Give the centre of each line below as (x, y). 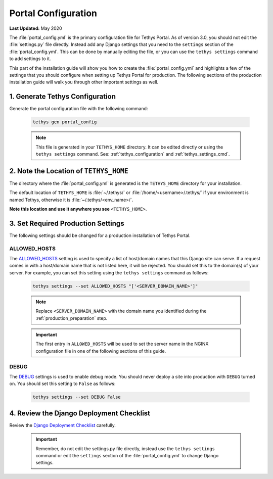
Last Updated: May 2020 (36, 28)
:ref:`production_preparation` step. (72, 318)
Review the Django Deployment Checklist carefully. (63, 425)
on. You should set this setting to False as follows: (62, 384)
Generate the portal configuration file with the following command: (79, 109)
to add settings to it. (30, 59)
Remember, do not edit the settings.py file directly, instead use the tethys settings (125, 448)
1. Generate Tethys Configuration (63, 97)
